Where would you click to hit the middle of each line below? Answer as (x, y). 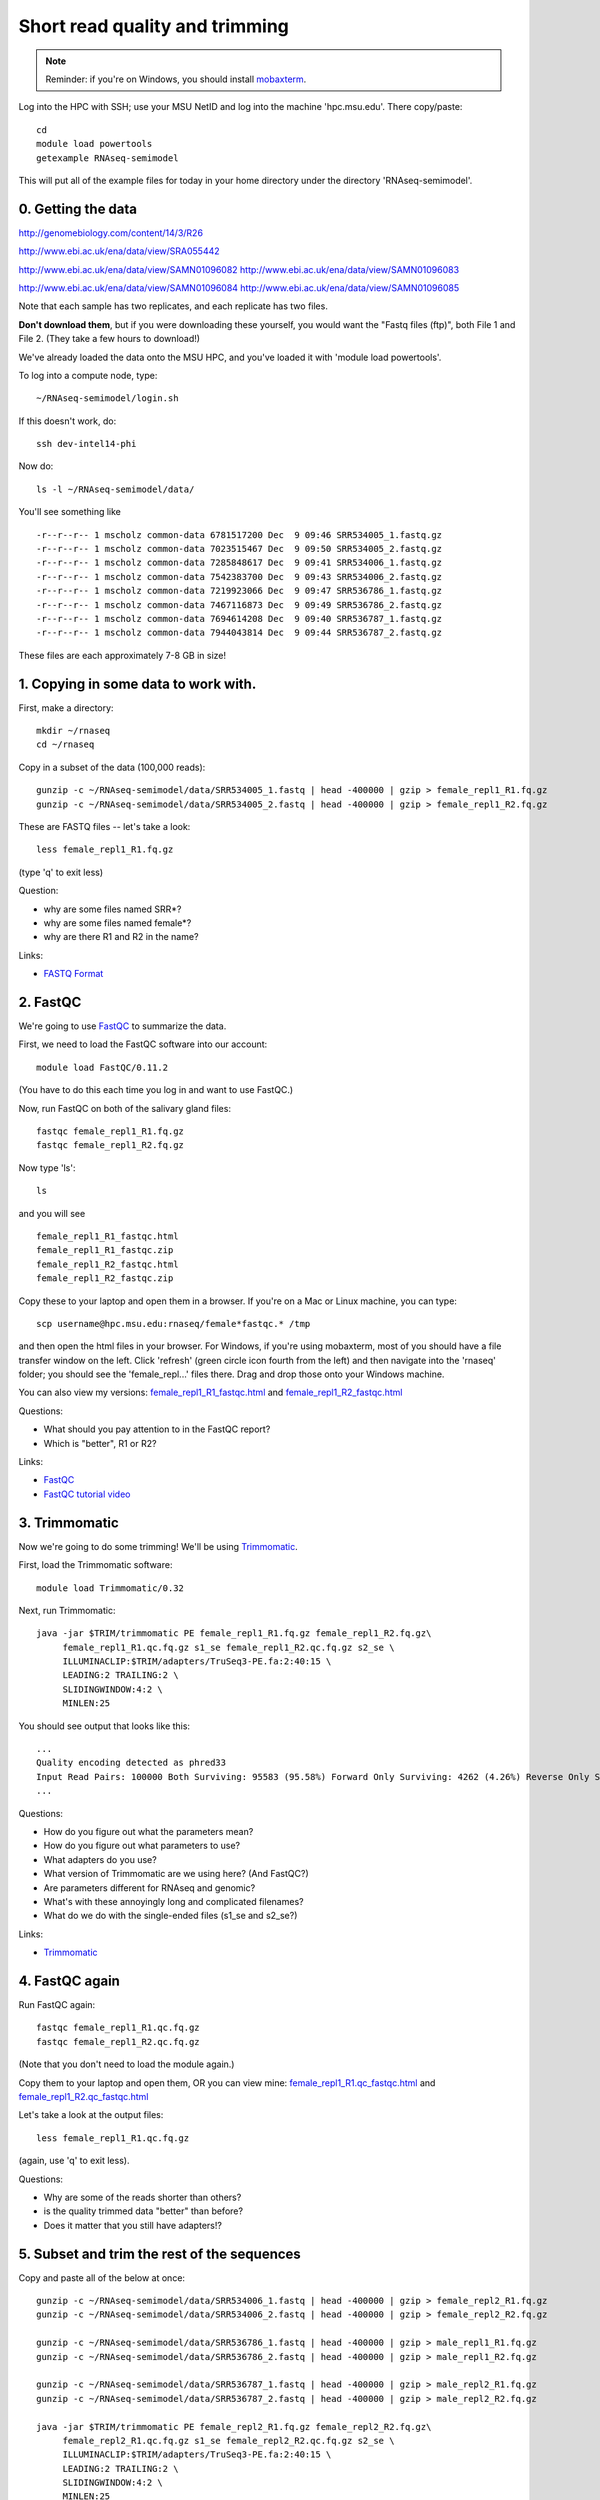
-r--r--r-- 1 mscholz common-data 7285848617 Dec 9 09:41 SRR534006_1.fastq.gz (239, 563)
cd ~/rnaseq (65, 744)
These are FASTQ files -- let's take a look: (104, 827)
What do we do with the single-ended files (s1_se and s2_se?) (170, 1916)
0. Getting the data (78, 208)
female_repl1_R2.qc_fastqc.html (83, 2096)
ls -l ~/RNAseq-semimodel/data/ (115, 489)
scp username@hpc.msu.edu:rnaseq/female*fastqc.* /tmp (173, 1323)
